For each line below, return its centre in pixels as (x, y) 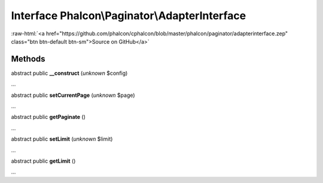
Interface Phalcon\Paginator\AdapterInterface (129, 16)
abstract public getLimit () (43, 161)
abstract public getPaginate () (48, 117)
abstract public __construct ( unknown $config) (69, 73)
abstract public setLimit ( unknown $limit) (62, 139)
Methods (28, 59)
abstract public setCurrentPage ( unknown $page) (73, 95)
